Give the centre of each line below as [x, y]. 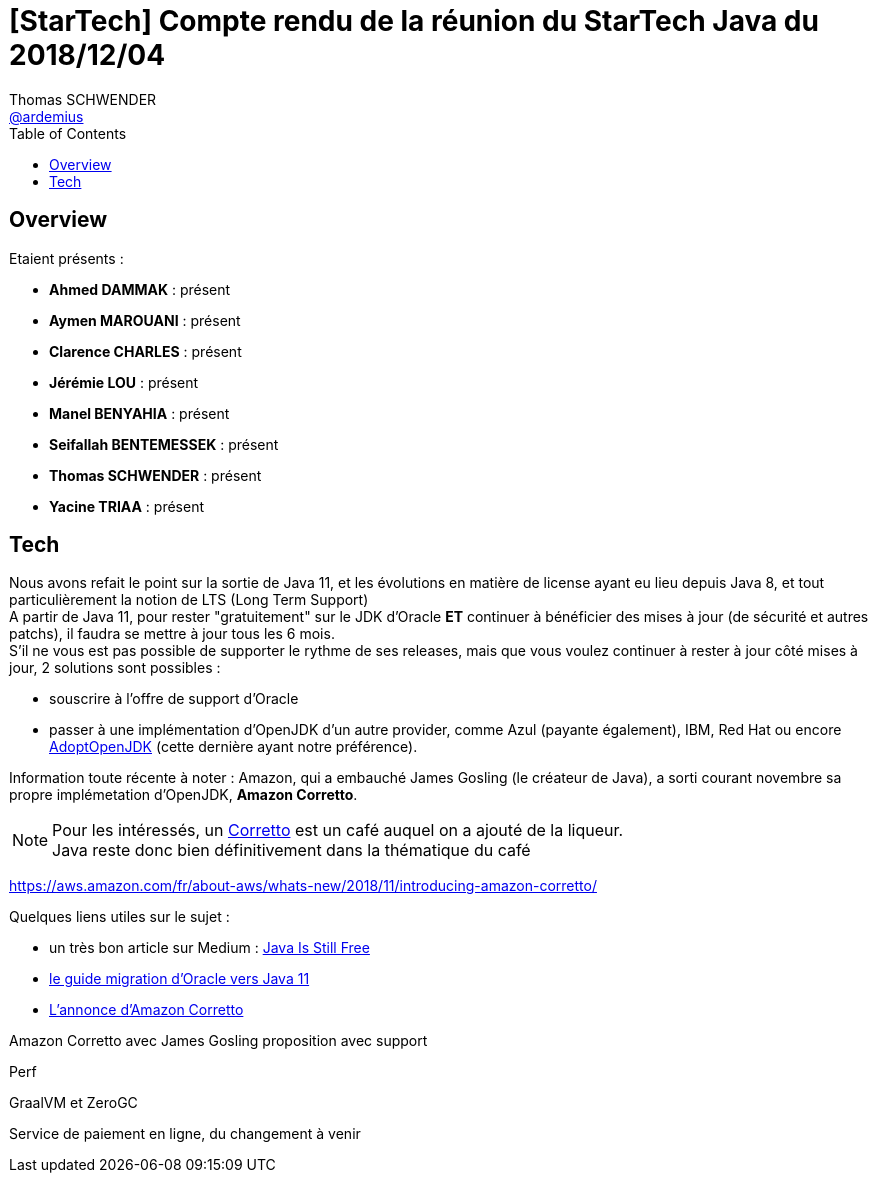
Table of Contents [68, 133]
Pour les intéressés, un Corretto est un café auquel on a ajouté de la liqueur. [338, 830]
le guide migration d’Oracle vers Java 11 [179, 979]
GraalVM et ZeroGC [73, 1103]
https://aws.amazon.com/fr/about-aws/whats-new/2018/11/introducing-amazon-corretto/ [303, 886]
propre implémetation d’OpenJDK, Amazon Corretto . [183, 795]
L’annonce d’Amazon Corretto [146, 1010]
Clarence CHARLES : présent [145, 351]
